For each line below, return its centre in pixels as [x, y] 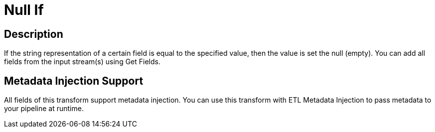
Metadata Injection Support [74, 81]
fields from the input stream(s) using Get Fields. [82, 62]
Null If [24, 10]
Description [34, 34]
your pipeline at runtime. [44, 109]
